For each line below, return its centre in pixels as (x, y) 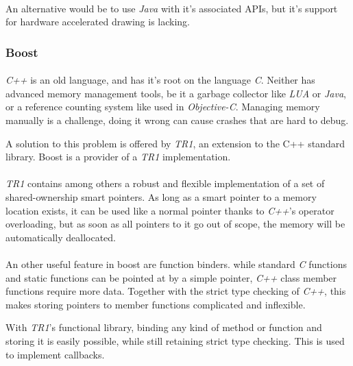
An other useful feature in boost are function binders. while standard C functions (176, 264)
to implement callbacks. (55, 354)
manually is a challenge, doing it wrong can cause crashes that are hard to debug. (177, 120)
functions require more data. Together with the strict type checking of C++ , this (176, 291)
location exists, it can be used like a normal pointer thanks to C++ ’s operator (170, 210)
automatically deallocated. (61, 237)
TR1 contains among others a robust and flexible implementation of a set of (165, 183)
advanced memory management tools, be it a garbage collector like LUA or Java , (176, 93)
